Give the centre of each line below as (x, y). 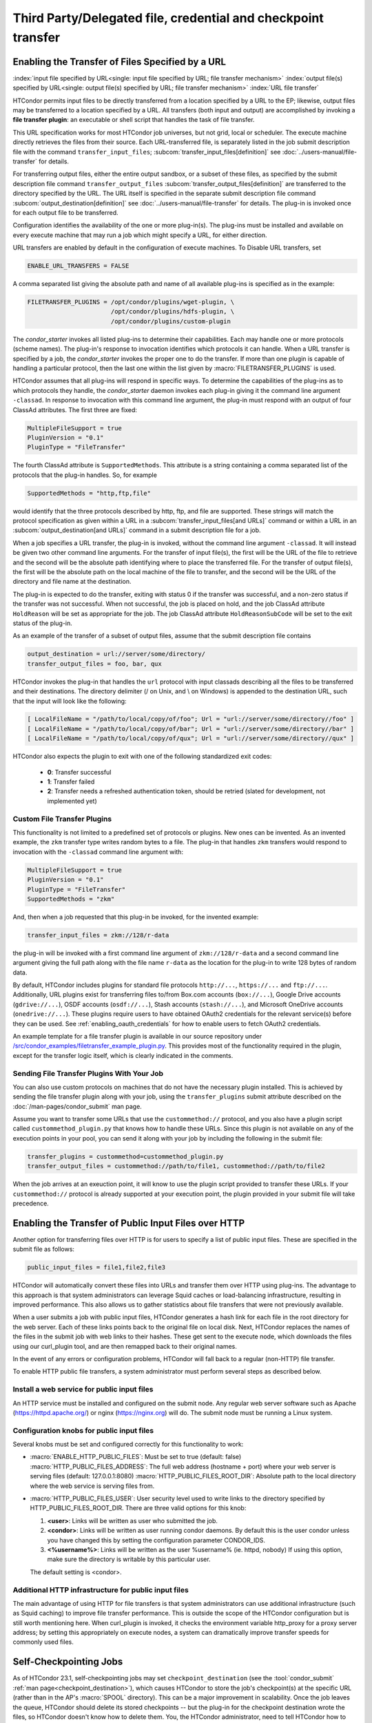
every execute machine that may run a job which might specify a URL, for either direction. (140, 235)
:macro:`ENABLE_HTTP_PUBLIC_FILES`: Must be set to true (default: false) (136, 1457)
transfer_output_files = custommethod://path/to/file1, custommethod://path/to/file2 (176, 1166)
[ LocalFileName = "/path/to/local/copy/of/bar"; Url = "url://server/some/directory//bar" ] (191, 728)
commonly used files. (43, 1642)
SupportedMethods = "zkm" (71, 899)
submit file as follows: (44, 1249)
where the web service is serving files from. (92, 1486)
